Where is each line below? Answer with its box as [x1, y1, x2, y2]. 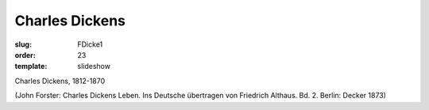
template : [14, 62, 48, 71]
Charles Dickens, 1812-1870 [14, 76, 106, 85]
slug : [14, 40, 32, 49]
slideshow [77, 62, 111, 71]
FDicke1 [77, 40, 103, 49]
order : [14, 50, 36, 59]
